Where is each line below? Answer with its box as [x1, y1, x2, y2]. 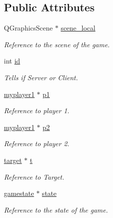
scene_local [61, 23, 95, 33]
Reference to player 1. [4, 105, 69, 116]
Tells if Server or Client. [4, 72, 78, 82]
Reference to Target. [4, 171, 65, 182]
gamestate [4, 188, 34, 198]
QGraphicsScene [4, 23, 53, 33]
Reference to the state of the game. [4, 204, 108, 215]
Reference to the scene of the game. [4, 39, 110, 49]
